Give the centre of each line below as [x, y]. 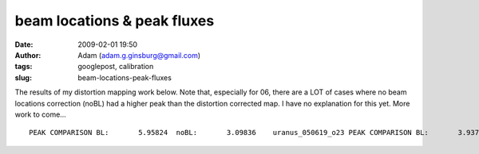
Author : [28, 55]
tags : [24, 67]
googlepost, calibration [116, 67]
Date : [24, 44]
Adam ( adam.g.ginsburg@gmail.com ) [139, 55]
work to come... [41, 114]
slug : [23, 77]
